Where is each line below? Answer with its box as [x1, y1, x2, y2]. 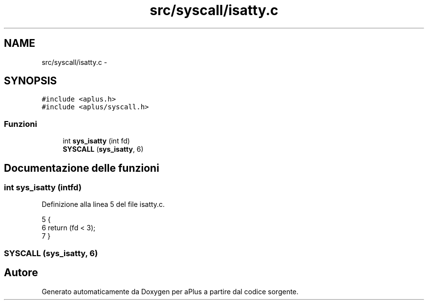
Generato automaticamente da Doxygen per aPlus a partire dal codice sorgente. [42, 287, 299, 296]
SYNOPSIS [4, 75, 57, 87]
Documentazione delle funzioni [4, 162, 159, 174]
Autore [4, 266, 38, 279]
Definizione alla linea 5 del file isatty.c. [42, 200, 165, 209]
